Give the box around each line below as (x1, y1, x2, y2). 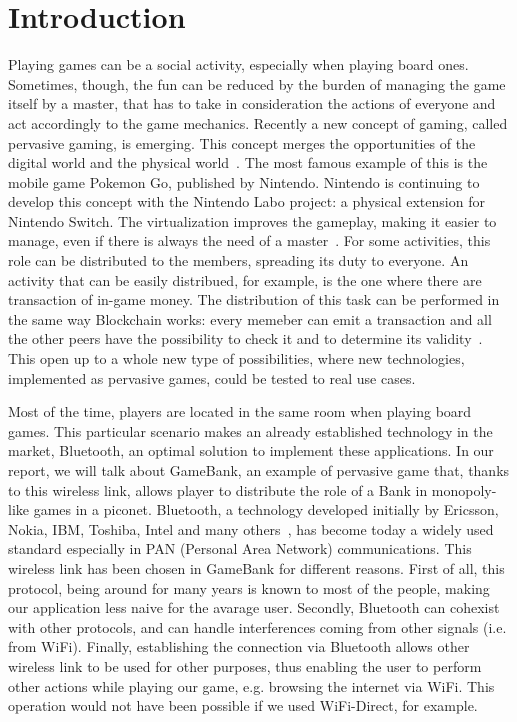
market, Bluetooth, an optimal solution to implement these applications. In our (8, 440, 494, 461)
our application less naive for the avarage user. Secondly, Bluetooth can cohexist (8, 597, 500, 618)
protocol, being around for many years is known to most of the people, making (8, 577, 490, 598)
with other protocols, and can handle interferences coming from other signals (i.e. (8, 616, 507, 637)
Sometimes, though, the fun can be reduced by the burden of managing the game (8, 73, 506, 94)
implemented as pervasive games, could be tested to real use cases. (8, 367, 416, 388)
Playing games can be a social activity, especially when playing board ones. (8, 54, 469, 75)
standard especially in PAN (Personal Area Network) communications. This (8, 538, 472, 559)
